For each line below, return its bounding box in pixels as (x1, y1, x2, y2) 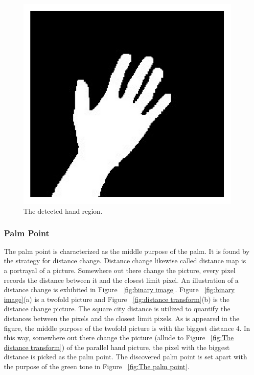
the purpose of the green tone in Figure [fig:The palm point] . (4, 361, 189, 371)
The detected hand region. (23, 206, 103, 216)
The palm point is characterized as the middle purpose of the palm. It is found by (4, 246, 250, 256)
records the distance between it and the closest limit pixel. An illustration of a (4, 275, 239, 285)
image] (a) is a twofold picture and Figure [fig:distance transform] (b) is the (4, 294, 230, 304)
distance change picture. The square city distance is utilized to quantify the (4, 303, 231, 314)
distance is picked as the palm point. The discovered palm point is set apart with (4, 351, 247, 362)
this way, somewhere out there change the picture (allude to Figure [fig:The (4, 332, 234, 343)
